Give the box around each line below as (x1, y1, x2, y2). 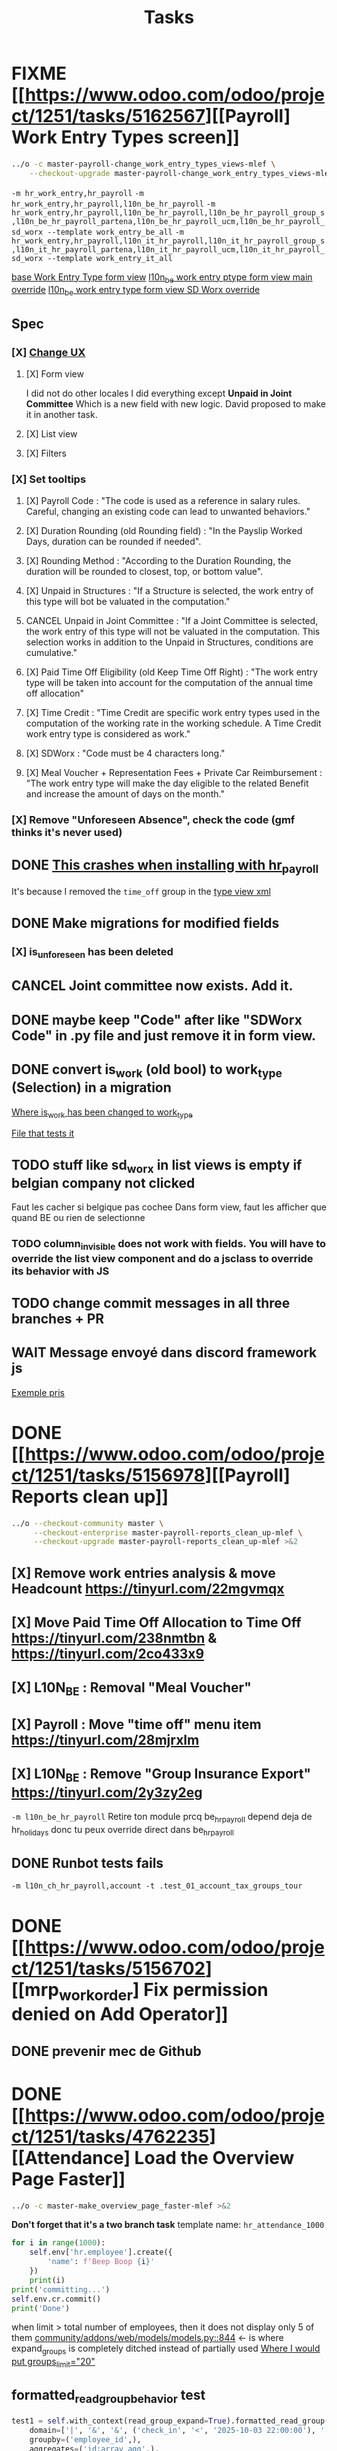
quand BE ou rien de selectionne (11, 1212, 146, 1224)
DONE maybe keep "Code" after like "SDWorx (11, 1011, 303, 1028)
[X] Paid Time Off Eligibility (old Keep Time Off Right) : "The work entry (25, 666, 319, 678)
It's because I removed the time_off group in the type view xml (11, 886, 271, 898)
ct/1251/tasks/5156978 (11, 1464, 206, 1486)
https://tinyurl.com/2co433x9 (11, 1646, 205, 1663)
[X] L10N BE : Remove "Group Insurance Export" (11, 1766, 312, 1785)
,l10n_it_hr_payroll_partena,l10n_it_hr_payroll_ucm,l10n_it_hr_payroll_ (11, 244, 326, 255)
